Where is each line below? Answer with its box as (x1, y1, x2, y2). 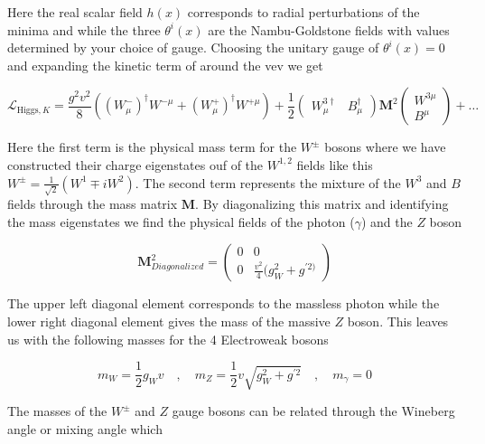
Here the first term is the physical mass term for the (7, 137, 297, 156)
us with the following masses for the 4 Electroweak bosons (7, 329, 329, 348)
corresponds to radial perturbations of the (187, 3, 420, 21)
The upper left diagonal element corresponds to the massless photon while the (7, 294, 440, 313)
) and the (360, 212, 413, 231)
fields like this (296, 155, 373, 174)
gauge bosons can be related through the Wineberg (172, 401, 455, 420)
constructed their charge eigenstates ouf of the (7, 155, 264, 174)
